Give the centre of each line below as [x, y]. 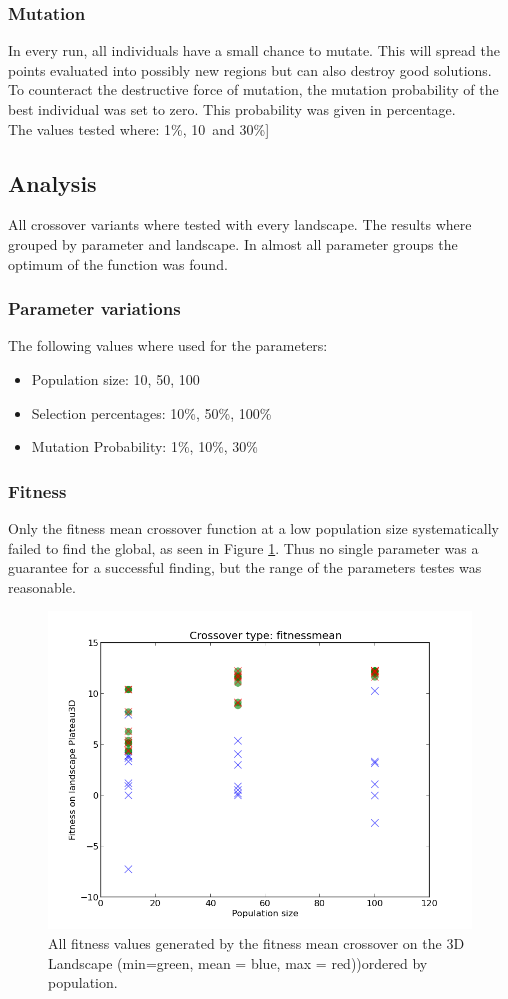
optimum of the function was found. [118, 263]
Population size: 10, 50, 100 [115, 378]
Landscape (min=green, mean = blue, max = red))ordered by [238, 962]
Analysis [52, 182]
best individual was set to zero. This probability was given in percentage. [232, 109]
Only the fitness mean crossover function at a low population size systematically [253, 527]
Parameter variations [94, 308]
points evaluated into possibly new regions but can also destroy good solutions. [250, 69]
